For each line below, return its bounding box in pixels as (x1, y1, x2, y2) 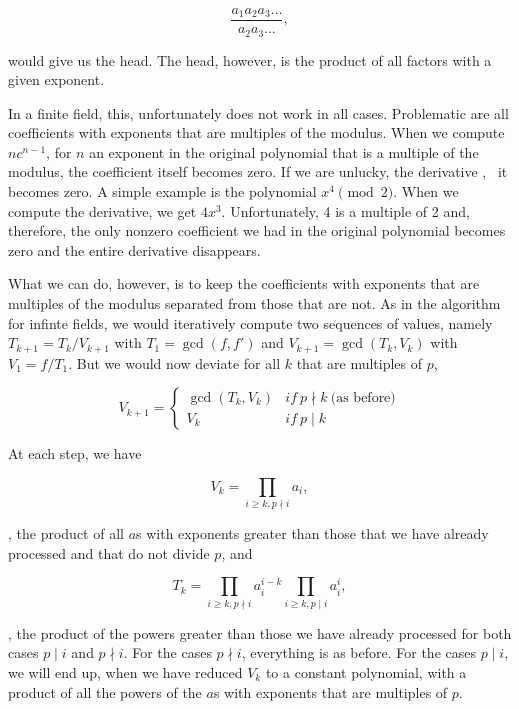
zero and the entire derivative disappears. (8, 239, 261, 260)
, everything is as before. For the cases (241, 642, 476, 663)
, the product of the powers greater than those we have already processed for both (8, 622, 512, 643)
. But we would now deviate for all (68, 352, 281, 373)
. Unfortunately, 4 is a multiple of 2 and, (221, 200, 470, 221)
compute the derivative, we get (8, 200, 197, 221)
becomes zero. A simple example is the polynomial (8, 181, 317, 202)
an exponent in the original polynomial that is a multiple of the (89, 141, 479, 162)
